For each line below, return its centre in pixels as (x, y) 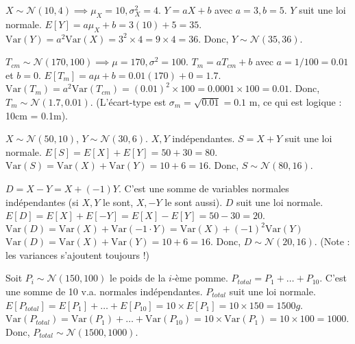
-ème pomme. (200, 278)
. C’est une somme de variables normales (204, 188)
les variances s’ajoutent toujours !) (77, 254)
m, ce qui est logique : (295, 101)
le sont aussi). (194, 202)
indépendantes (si (42, 202)
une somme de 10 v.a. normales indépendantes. (104, 291)
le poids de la (138, 278)
